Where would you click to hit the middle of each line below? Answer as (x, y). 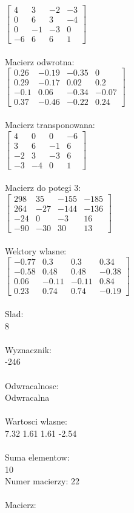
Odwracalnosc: (32, 385)
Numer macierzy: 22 (42, 481)
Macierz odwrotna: (40, 61)
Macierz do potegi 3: (43, 188)
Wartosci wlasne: (36, 421)
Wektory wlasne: (36, 250)
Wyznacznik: (28, 349)
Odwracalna (27, 397)
